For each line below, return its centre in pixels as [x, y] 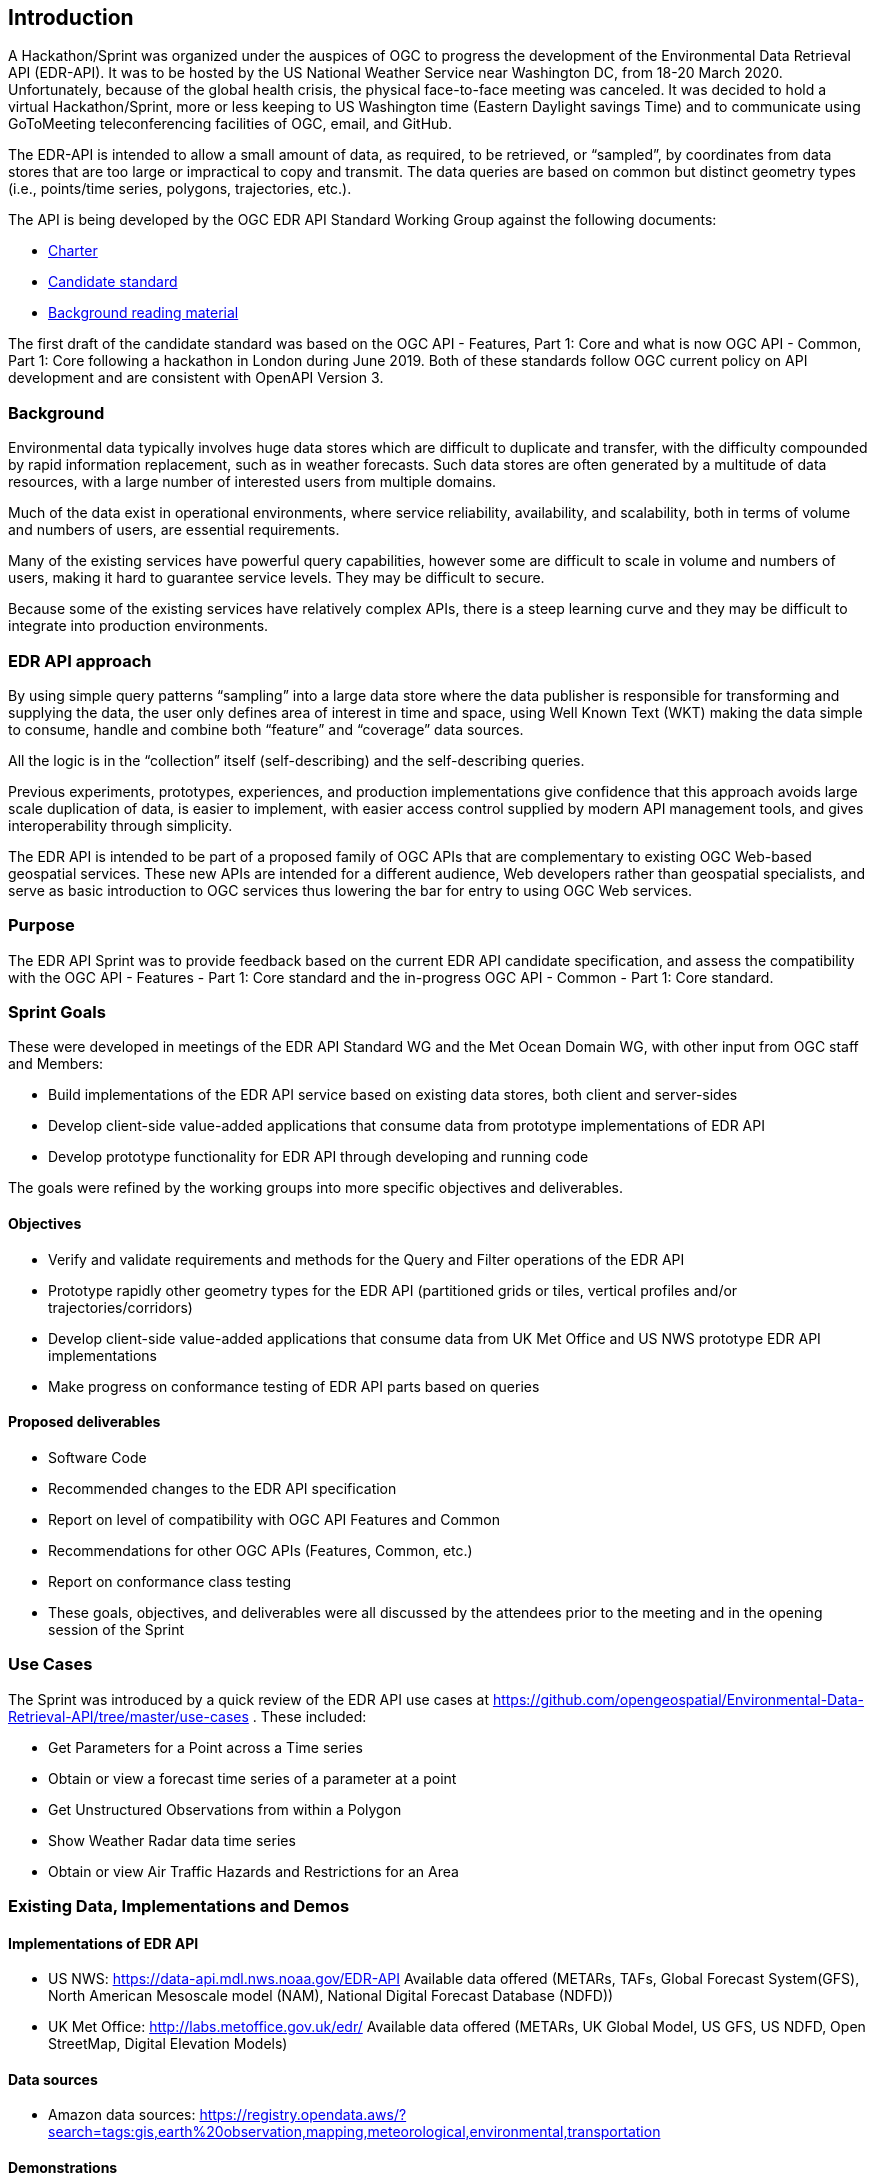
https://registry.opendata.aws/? [303, 2115]
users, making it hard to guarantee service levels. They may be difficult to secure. [276, 578]
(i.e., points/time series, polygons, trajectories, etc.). [180, 189]
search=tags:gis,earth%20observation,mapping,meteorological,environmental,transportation [354, 2132]
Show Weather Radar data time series [172, 1840]
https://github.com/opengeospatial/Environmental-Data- [678, 1699]
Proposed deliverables [84, 1422]
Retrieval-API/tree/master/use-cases [128, 1716]
